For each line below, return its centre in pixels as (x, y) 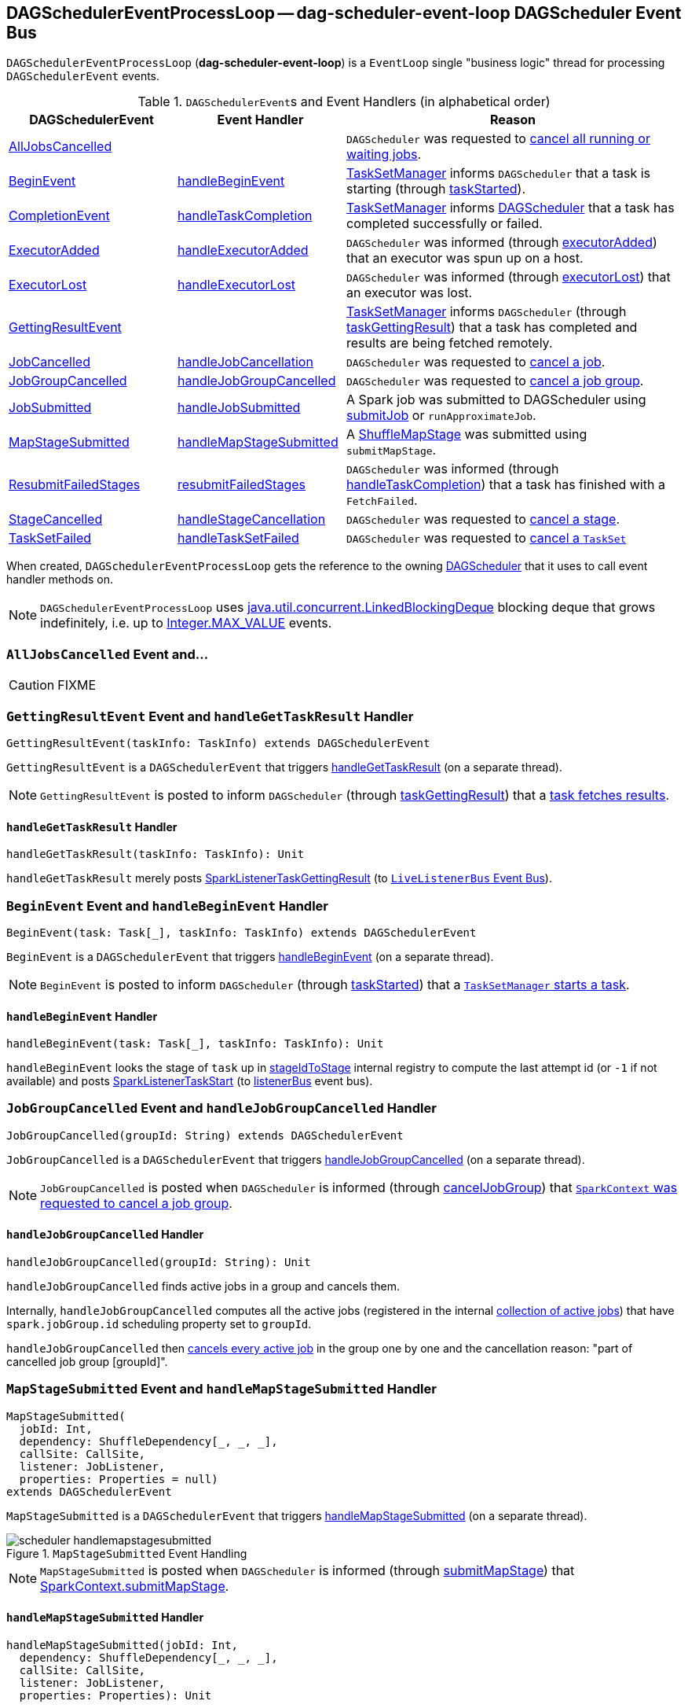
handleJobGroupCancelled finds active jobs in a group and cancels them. (203, 1287)
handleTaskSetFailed (238, 538)
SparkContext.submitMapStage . (135, 1586)
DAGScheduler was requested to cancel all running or (498, 139)
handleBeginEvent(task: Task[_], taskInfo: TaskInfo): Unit (195, 1044)
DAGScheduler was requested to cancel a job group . (495, 381)
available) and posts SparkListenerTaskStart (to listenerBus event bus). (190, 1081)
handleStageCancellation (252, 519)
